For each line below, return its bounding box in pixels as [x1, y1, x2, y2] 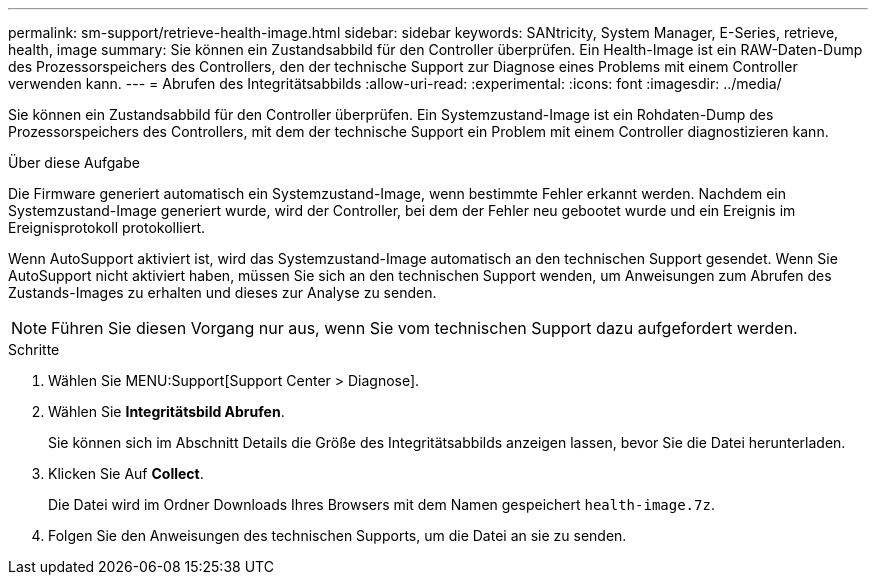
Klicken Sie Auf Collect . [48, 465, 204, 482]
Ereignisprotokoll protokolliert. [8, 219, 206, 236]
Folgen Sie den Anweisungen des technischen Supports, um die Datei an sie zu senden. [48, 527, 627, 544]
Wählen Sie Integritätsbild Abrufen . [48, 403, 285, 420]
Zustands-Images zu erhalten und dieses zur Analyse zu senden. [8, 284, 437, 301]
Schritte [8, 341, 60, 358]
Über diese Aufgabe [8, 154, 140, 171]
